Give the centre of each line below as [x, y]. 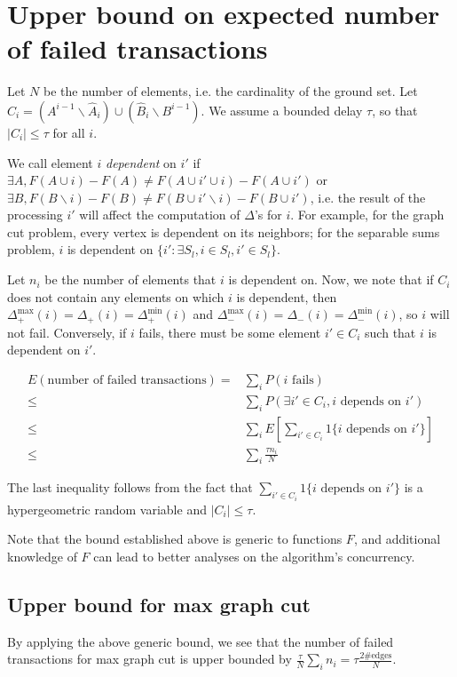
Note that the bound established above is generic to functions [175, 539]
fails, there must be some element [230, 332]
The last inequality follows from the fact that [130, 487]
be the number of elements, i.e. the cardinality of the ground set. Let [230, 91]
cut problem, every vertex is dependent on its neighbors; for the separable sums [224, 231]
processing [35, 215]
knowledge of [42, 556]
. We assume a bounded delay [282, 110]
